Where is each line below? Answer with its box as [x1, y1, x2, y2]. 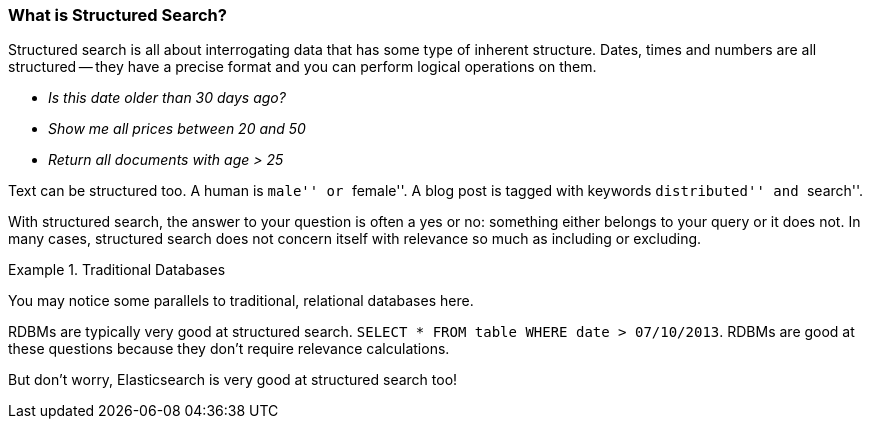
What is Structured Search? [8, 5, 227, 25]
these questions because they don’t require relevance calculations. [8, 340, 450, 358]
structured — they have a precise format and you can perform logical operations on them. [8, 58, 597, 76]
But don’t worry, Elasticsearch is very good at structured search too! [8, 371, 458, 389]
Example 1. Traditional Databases [8, 261, 226, 279]
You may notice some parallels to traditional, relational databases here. [8, 292, 474, 310]
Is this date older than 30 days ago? [48, 89, 286, 107]
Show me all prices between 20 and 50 [48, 120, 306, 138]
